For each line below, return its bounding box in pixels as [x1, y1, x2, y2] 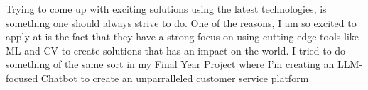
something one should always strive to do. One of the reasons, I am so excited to [6, 15, 357, 30]
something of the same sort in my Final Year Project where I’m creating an [6, 57, 335, 72]
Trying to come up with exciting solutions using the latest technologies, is [6, 1, 327, 16]
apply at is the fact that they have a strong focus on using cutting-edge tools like [6, 29, 359, 44]
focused [6, 70, 38, 85]
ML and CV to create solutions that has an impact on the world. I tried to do [6, 43, 346, 57]
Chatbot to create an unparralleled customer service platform [40, 70, 309, 85]
